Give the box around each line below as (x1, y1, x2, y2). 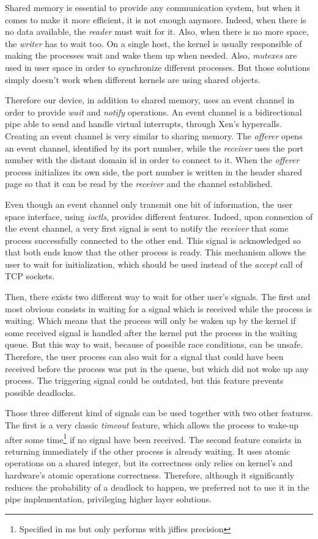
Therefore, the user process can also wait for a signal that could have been (5, 350, 284, 363)
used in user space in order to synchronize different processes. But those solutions (5, 61, 310, 73)
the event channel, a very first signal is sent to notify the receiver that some (5, 222, 289, 235)
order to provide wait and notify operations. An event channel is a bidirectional (5, 105, 302, 118)
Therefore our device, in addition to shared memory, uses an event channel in (5, 94, 295, 106)
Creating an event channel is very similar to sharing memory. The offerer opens (5, 129, 303, 142)
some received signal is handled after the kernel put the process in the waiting (5, 326, 297, 339)
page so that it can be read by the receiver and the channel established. (5, 177, 273, 190)
